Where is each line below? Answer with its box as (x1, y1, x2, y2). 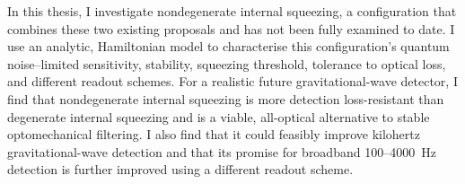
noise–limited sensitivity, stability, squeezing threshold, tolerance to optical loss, (7, 54, 446, 73)
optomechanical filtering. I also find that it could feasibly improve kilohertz (7, 125, 420, 144)
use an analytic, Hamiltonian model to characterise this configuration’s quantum (7, 37, 450, 56)
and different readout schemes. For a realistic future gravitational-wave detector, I (7, 72, 458, 91)
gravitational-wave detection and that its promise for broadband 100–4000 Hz (7, 142, 436, 161)
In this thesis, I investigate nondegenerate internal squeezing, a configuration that (7, 2, 457, 20)
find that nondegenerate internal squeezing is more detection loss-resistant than (7, 89, 444, 108)
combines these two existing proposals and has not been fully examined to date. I (7, 19, 455, 38)
